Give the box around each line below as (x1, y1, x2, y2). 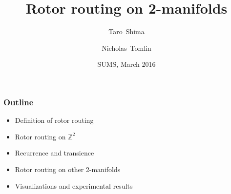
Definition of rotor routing (15, 115, 94, 125)
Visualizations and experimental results (15, 180, 133, 191)
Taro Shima (108, 26, 145, 37)
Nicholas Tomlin (102, 42, 151, 53)
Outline (3, 96, 34, 108)
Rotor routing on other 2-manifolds (15, 164, 121, 174)
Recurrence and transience (15, 148, 94, 158)
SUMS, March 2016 (97, 59, 156, 69)
